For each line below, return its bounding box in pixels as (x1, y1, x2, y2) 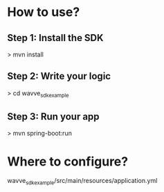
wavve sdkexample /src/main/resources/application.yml (7, 177, 158, 186)
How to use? (7, 4, 80, 20)
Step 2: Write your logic (7, 70, 111, 82)
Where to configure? (7, 154, 129, 169)
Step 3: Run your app (7, 111, 100, 122)
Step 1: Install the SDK (7, 32, 104, 44)
